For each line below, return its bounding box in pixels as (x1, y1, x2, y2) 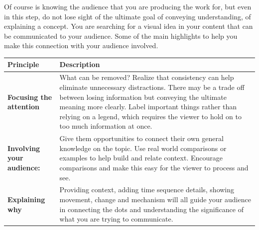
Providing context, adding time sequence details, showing (59, 184, 235, 195)
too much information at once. (59, 121, 152, 131)
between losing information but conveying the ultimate (59, 91, 227, 102)
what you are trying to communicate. (59, 214, 173, 224)
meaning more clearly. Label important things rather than (59, 101, 237, 112)
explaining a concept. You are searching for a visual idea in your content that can (4, 21, 253, 31)
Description (59, 59, 100, 70)
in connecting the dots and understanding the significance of (59, 204, 244, 214)
